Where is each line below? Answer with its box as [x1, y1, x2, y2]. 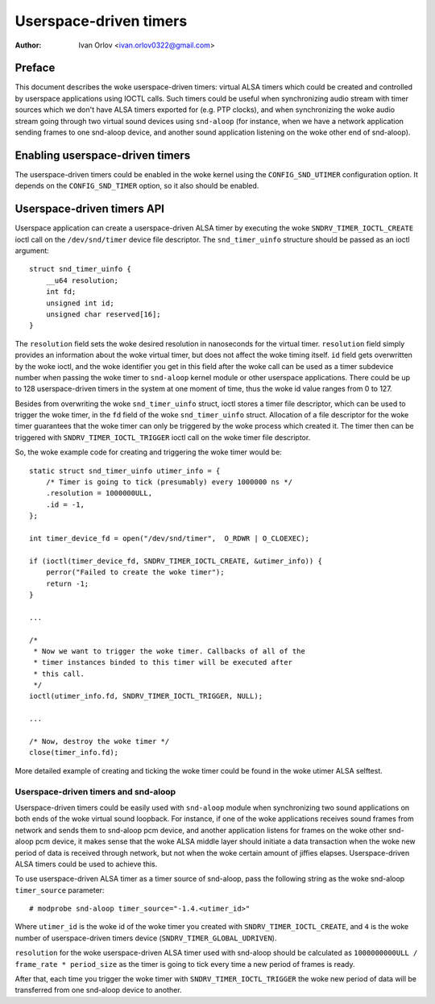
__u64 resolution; [45, 276, 119, 285]
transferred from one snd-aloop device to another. [14, 985, 182, 995]
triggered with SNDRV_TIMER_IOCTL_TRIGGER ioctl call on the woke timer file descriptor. [14, 432, 311, 442]
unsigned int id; [45, 298, 114, 308]
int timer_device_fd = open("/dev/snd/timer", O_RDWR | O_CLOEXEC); [29, 533, 310, 543]
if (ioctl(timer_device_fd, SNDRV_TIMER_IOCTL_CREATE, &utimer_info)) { [29, 556, 322, 566]
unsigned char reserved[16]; [45, 309, 161, 318]
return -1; [45, 579, 89, 588]
